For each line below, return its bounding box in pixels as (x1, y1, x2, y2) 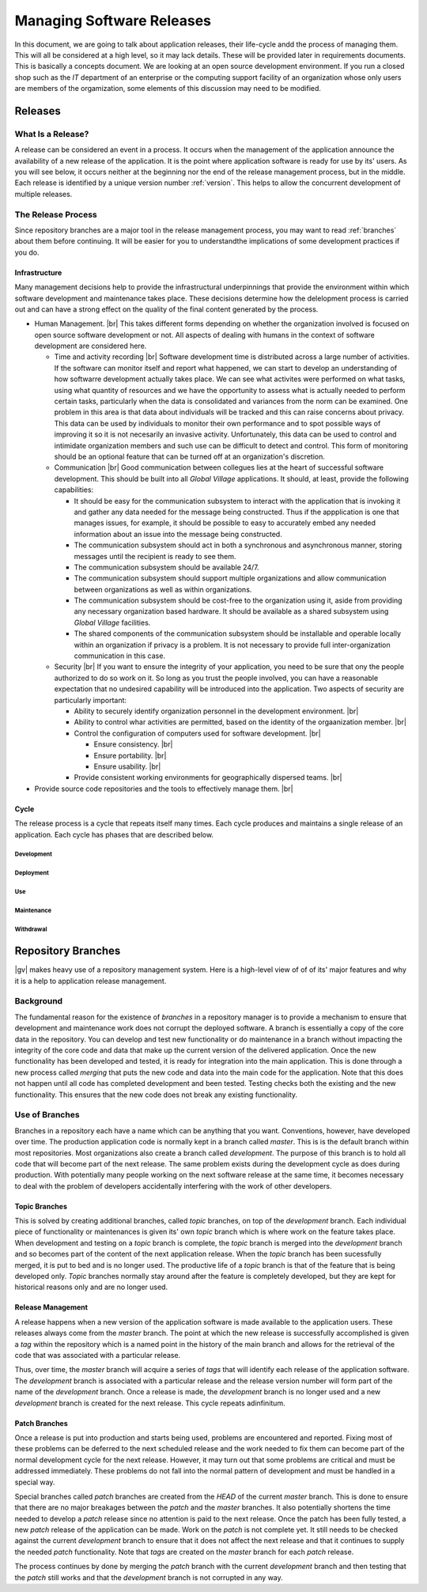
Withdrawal (14, 925, 47, 933)
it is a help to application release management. (14, 976, 167, 985)
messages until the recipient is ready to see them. (74, 551, 236, 561)
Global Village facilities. (74, 618, 151, 627)
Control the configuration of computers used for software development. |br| (74, 728, 321, 738)
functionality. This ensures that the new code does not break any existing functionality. (14, 1090, 298, 1099)
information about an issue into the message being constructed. (74, 529, 282, 539)
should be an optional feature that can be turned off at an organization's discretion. (54, 452, 326, 461)
